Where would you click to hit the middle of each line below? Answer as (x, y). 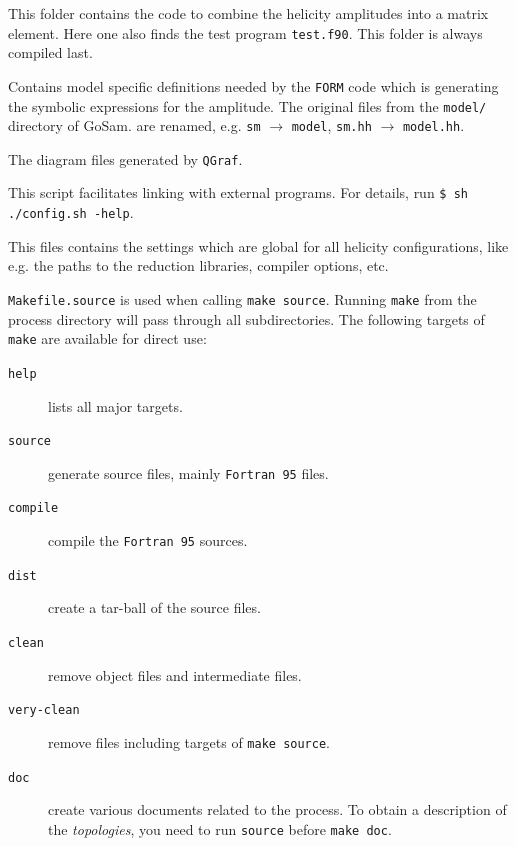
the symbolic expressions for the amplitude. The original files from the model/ (247, 105)
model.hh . (433, 125)
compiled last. (50, 52)
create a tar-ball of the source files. (154, 607)
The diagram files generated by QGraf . (125, 158)
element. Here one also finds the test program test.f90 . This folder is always (245, 32)
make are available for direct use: (107, 338)
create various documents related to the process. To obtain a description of (277, 809)
